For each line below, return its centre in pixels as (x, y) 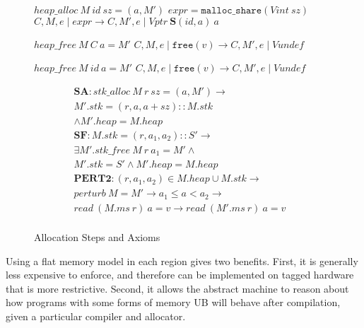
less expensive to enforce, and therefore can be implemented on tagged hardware (180, 275)
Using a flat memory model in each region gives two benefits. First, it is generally (182, 260)
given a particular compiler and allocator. (96, 316)
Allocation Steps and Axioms (97, 237)
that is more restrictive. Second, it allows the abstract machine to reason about (177, 288)
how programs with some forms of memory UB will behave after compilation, (173, 302)
